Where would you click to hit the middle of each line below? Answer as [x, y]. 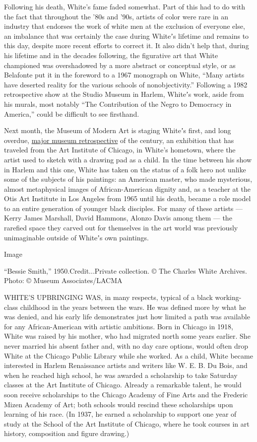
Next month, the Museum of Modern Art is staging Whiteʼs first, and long [118, 130]
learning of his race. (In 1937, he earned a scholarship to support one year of [120, 414]
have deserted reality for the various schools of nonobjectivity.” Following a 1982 [126, 84]
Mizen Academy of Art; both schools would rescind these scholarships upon [119, 404]
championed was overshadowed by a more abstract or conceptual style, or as [120, 65]
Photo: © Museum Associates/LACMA [63, 280]
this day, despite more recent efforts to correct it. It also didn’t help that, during [127, 45]
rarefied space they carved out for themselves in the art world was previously [121, 228]
